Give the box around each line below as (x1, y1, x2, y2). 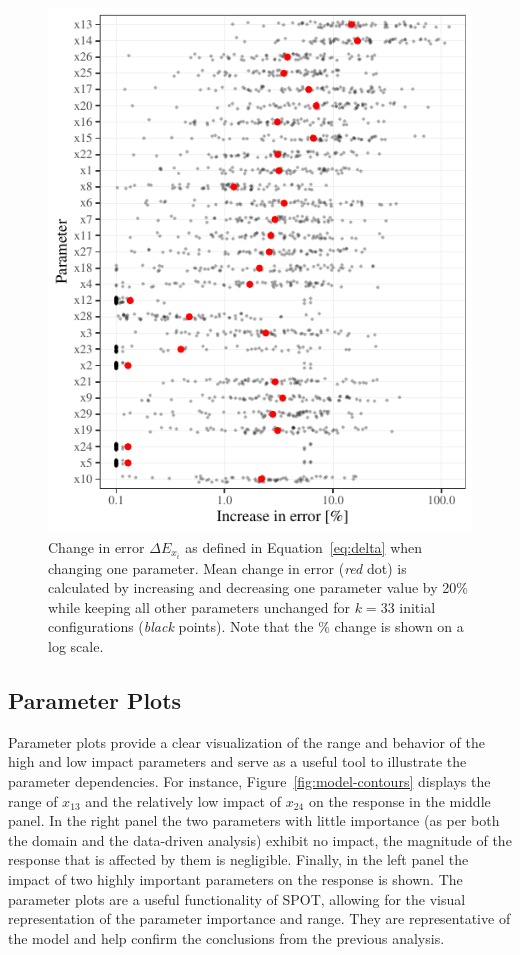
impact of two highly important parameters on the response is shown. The (8, 868, 463, 889)
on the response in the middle (308, 790, 491, 811)
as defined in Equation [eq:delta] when (185, 536, 423, 557)
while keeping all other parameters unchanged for (48, 596, 351, 617)
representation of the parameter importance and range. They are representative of (8, 908, 511, 929)
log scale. (48, 635, 104, 656)
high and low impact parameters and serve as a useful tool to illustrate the (8, 751, 467, 772)
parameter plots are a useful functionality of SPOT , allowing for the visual (8, 888, 466, 909)
